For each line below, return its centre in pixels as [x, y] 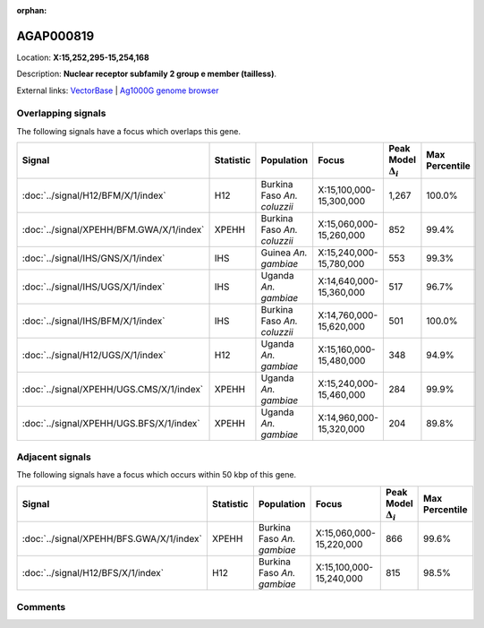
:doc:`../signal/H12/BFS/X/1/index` [93, 573]
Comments [41, 606]
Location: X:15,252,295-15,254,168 [83, 57]
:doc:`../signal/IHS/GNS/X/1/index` [93, 258]
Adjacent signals [54, 457]
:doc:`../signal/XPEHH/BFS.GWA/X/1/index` [112, 539]
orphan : [32, 10]
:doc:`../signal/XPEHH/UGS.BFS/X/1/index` [111, 423]
